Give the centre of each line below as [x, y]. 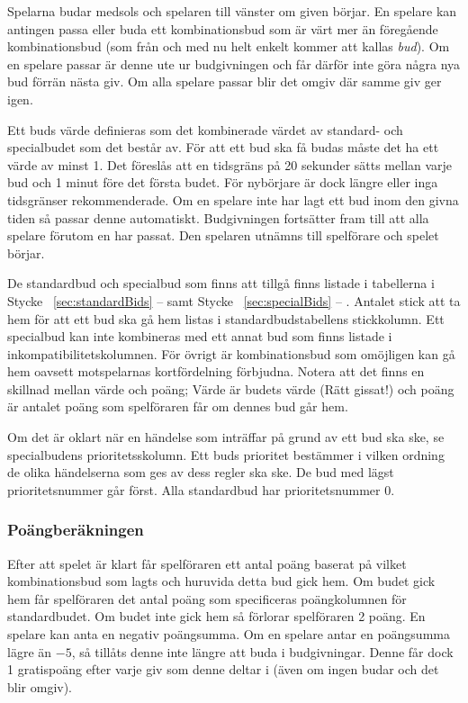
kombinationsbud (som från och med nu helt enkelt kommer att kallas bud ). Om [229, 46]
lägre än [30, 651]
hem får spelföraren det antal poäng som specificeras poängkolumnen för [207, 598]
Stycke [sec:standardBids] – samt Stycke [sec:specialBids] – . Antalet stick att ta [234, 300]
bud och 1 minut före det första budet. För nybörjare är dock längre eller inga [223, 182]
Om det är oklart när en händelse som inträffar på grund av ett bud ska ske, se [226, 437]
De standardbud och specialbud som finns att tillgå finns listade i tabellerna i [221, 283]
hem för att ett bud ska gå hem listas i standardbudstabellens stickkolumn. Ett [226, 318]
